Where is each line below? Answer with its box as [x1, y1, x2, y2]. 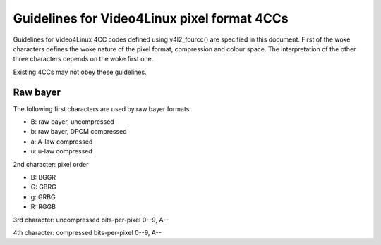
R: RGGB [30, 203, 56, 211]
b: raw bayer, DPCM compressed [30, 127, 127, 136]
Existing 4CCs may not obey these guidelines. [13, 68, 147, 76]
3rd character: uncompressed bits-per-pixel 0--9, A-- [13, 215, 169, 224]
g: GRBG [30, 192, 56, 201]
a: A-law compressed [30, 137, 93, 146]
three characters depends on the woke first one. [13, 55, 154, 63]
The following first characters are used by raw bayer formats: [13, 104, 192, 113]
